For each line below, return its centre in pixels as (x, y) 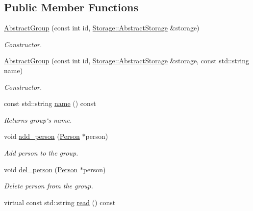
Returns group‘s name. (38, 119)
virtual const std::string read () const (60, 202)
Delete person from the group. (49, 186)
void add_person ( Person (42, 136)
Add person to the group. (41, 152)
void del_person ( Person (41, 169)
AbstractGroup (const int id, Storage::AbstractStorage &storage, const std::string (126, 61)
